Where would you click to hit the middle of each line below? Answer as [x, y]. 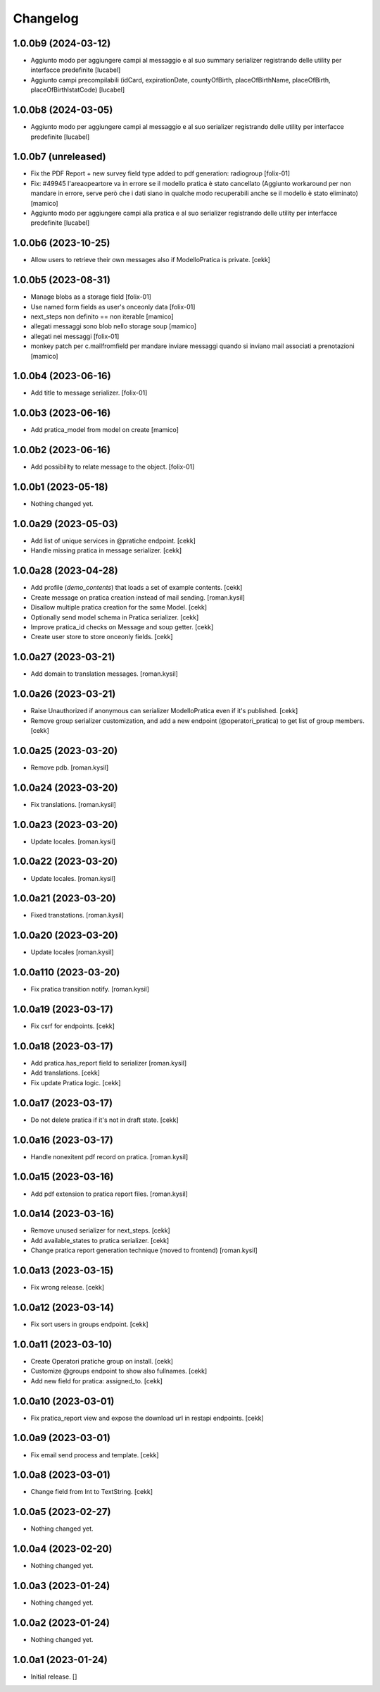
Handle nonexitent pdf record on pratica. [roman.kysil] [109, 1156]
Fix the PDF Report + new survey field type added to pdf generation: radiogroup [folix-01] [160, 173]
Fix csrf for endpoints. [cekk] [73, 1026]
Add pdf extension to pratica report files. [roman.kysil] [109, 1194]
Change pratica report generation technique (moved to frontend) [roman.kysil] [144, 1250]
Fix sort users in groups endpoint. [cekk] [90, 1324]
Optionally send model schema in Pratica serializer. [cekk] [115, 617]
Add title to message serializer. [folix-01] [89, 393]
